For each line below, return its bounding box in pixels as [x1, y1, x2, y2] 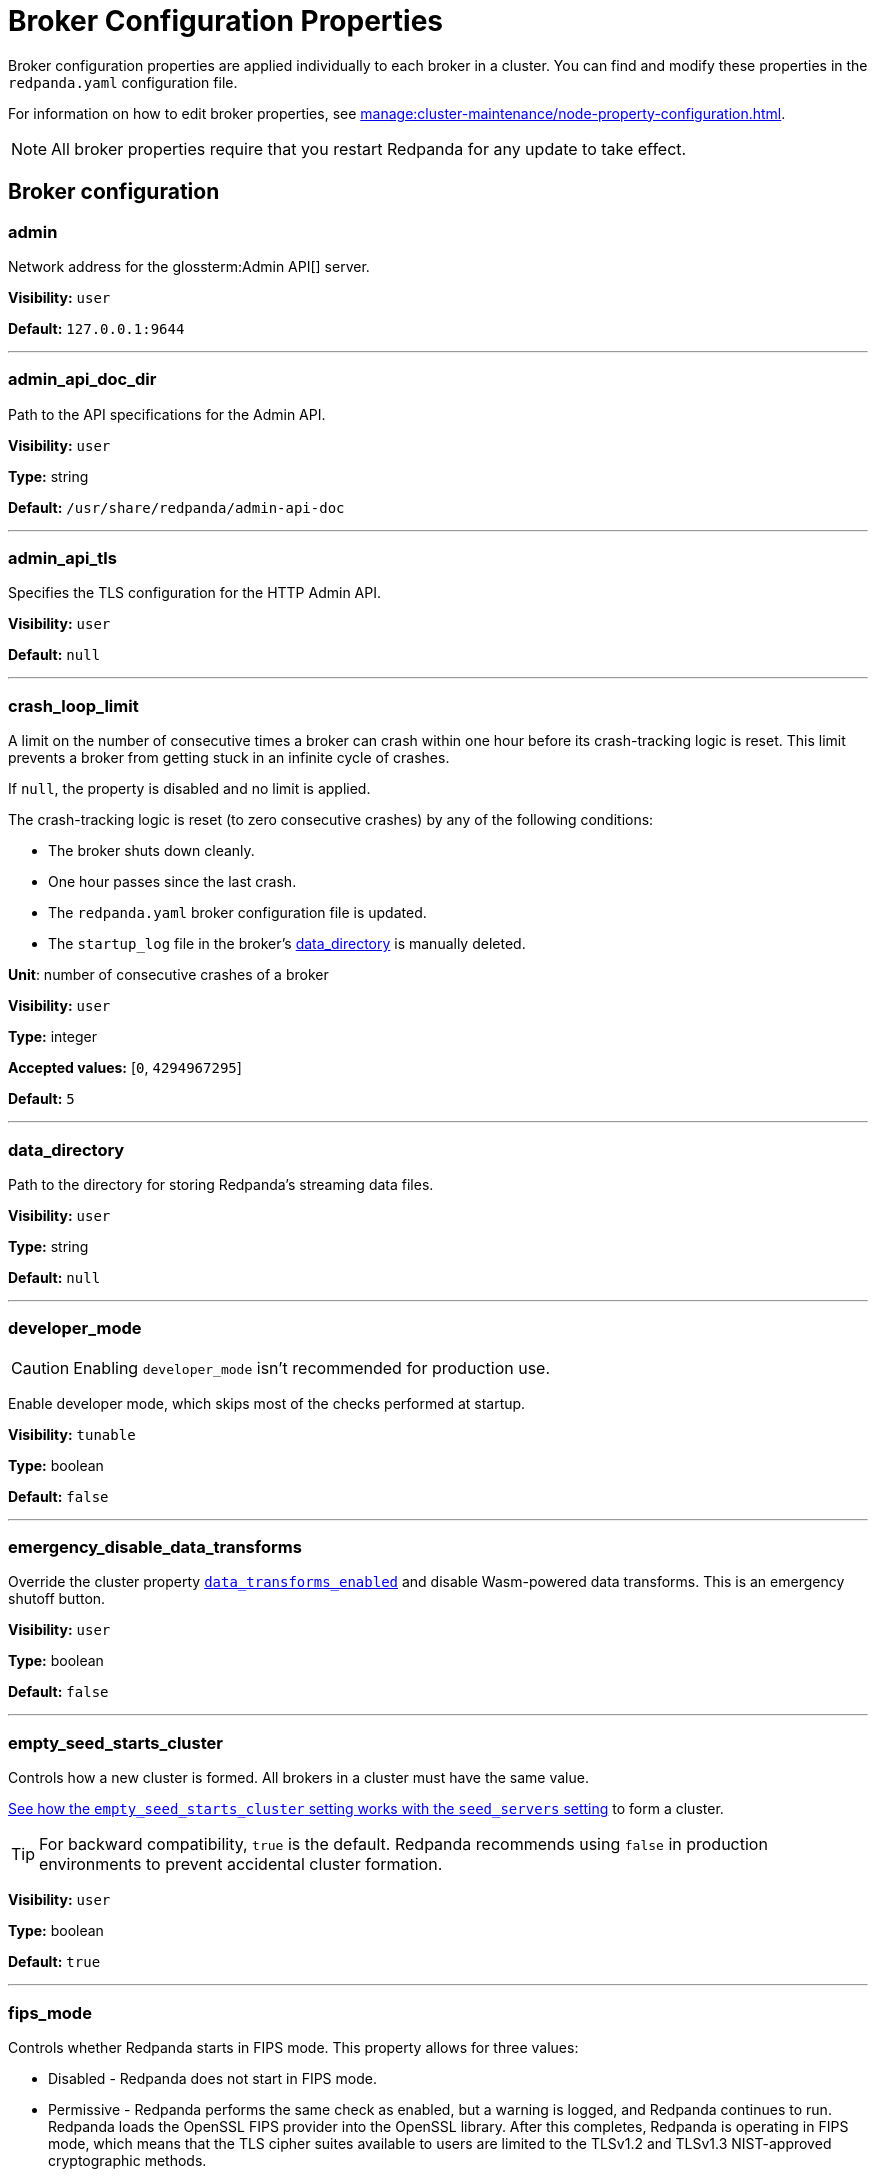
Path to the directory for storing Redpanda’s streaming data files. [8, 1175, 434, 1193]
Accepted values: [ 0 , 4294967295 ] [8, 1059, 242, 1077]
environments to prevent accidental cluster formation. [39, 1854, 443, 1875]
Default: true [8, 1953, 101, 1971]
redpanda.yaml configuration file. [8, 73, 238, 91]
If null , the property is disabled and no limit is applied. [8, 780, 371, 798]
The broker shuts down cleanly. [48, 842, 255, 860]
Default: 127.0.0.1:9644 [8, 319, 185, 337]
